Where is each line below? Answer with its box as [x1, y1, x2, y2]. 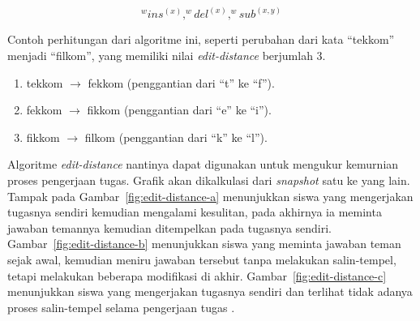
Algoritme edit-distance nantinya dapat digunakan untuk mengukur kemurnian [7, 156, 399, 173]
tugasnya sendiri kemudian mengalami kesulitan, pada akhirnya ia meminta [7, 203, 382, 220]
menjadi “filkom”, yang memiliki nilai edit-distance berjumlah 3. [7, 47, 326, 64]
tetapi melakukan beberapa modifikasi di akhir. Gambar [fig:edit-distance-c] [7, 267, 387, 284]
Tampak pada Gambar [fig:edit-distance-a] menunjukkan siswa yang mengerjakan [7, 187, 414, 204]
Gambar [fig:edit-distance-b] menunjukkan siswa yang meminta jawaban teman [7, 235, 401, 252]
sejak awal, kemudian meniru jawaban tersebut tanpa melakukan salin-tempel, [7, 250, 396, 267]
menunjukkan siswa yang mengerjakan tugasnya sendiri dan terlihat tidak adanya [7, 283, 413, 300]
